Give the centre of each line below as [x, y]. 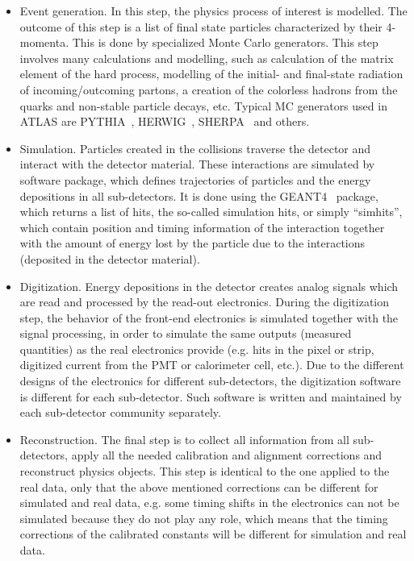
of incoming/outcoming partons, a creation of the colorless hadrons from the [209, 89]
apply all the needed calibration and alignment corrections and [227, 455]
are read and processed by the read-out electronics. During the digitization [205, 302]
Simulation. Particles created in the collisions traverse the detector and [195, 148]
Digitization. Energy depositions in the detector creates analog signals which [209, 286]
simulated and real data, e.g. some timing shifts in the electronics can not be [209, 503]
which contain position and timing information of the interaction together [202, 227]
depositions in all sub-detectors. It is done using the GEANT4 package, [199, 195]
